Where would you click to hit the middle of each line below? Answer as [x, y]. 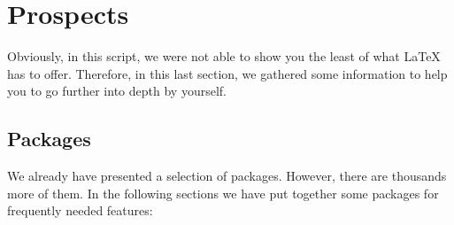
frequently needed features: [80, 210]
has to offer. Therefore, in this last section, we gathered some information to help [227, 73]
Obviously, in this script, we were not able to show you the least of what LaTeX [224, 56]
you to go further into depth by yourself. [117, 91]
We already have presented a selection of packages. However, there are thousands [227, 176]
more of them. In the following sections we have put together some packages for [223, 193]
